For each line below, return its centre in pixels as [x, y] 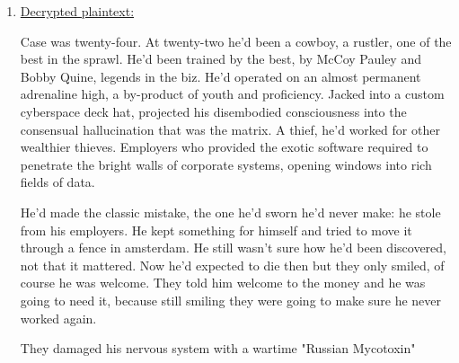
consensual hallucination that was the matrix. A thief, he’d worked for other [230, 129]
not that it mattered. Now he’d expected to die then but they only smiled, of [232, 265]
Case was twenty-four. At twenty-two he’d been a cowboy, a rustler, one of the [236, 41]
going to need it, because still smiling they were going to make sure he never [230, 300]
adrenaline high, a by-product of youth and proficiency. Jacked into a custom [232, 94]
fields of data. [57, 182]
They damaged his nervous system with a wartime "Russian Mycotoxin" [218, 348]
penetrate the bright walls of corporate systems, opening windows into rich [226, 164]
